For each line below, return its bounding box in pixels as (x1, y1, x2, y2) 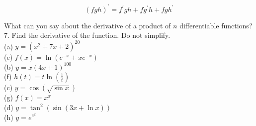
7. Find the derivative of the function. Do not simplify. (4, 30, 171, 40)
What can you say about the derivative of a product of (4, 20, 171, 30)
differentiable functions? (179, 20, 253, 30)
